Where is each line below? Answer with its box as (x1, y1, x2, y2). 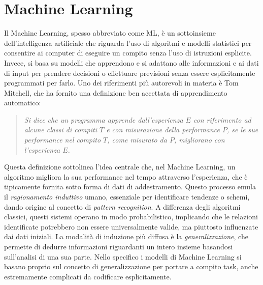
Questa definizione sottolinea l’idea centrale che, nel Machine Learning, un (4, 161, 236, 172)
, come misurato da (107, 134, 167, 145)
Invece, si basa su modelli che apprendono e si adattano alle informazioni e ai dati (4, 57, 259, 68)
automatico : (4, 97, 41, 108)
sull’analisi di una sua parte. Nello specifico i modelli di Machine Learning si (4, 251, 242, 262)
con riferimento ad (193, 114, 251, 125)
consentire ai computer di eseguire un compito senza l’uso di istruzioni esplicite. (4, 47, 252, 58)
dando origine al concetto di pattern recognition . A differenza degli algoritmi (4, 201, 241, 212)
